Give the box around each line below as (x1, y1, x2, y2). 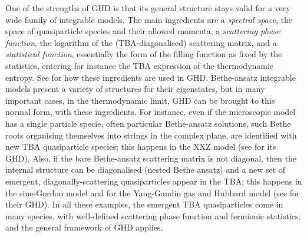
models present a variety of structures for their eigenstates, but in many (5, 83, 265, 95)
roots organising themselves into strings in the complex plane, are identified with (5, 129, 297, 141)
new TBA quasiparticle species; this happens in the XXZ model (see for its (5, 140, 276, 153)
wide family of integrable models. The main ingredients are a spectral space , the (5, 13, 292, 25)
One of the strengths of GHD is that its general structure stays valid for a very (5, 2, 291, 14)
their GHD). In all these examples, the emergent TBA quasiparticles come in (5, 198, 283, 210)
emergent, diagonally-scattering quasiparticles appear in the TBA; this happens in (5, 175, 302, 187)
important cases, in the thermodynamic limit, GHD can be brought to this (5, 94, 275, 106)
